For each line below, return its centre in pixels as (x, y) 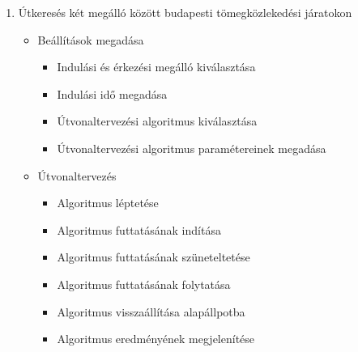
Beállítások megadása (91, 39)
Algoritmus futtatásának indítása (139, 229)
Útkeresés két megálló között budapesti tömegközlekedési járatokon (185, 12)
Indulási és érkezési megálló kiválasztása (156, 67)
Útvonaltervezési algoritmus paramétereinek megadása (192, 148)
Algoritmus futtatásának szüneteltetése (153, 257)
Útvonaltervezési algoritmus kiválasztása (157, 121)
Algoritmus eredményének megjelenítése (156, 339)
